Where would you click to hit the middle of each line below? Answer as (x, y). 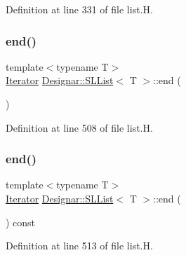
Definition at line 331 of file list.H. (79, 9)
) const (21, 222)
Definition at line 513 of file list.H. (79, 246)
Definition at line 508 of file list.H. (79, 127)
